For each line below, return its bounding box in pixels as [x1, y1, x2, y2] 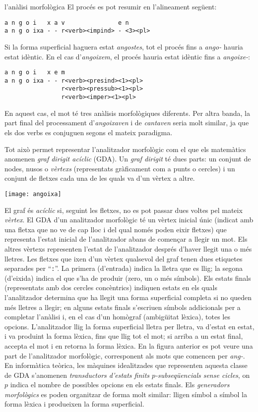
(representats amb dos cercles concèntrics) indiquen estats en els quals [4, 282, 217, 293]
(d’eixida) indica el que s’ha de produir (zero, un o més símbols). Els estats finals [4, 272, 251, 283]
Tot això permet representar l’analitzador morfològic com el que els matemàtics [4, 144, 246, 154]
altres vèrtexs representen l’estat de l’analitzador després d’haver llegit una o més [4, 243, 252, 254]
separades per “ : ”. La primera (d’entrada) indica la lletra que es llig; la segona [4, 263, 243, 273]
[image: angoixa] [4, 190, 62, 198]
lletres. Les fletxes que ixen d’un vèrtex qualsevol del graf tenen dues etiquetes [4, 253, 243, 263]
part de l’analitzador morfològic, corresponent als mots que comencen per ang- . [4, 350, 245, 360]
